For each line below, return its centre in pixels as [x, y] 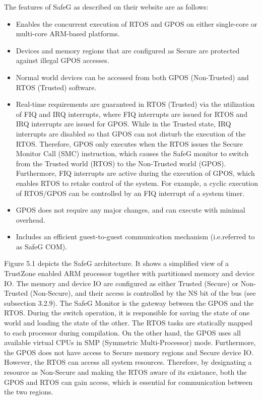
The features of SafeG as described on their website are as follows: [106, 7]
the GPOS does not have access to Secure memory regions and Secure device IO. [129, 352]
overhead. [30, 219]
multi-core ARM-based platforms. [68, 34]
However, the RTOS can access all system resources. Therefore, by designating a [128, 362]
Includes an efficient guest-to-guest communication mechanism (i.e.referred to [135, 237]
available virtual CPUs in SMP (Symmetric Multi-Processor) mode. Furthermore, [130, 342]
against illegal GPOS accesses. [62, 60]
